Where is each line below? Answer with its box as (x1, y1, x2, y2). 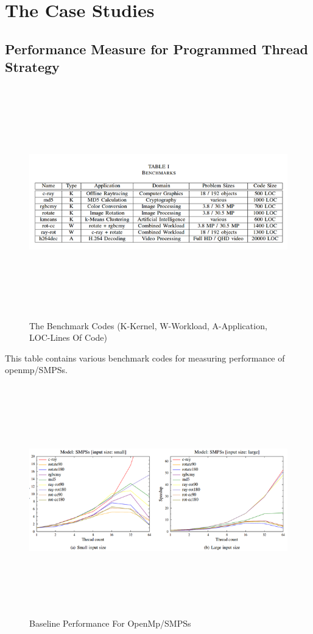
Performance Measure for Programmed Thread (5, 39, 309, 58)
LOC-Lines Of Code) (29, 331, 108, 344)
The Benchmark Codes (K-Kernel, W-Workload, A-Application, (29, 319, 267, 332)
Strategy (5, 57, 60, 76)
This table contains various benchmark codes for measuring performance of (5, 351, 285, 364)
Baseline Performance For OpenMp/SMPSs (29, 617, 191, 630)
